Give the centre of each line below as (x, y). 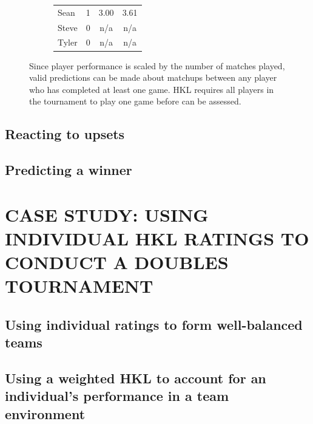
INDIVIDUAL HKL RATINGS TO (157, 238)
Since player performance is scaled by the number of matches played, (157, 65)
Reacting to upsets (65, 134)
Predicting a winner (69, 170)
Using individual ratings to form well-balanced (154, 324)
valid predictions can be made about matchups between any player (153, 77)
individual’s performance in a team (117, 396)
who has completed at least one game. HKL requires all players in (152, 89)
